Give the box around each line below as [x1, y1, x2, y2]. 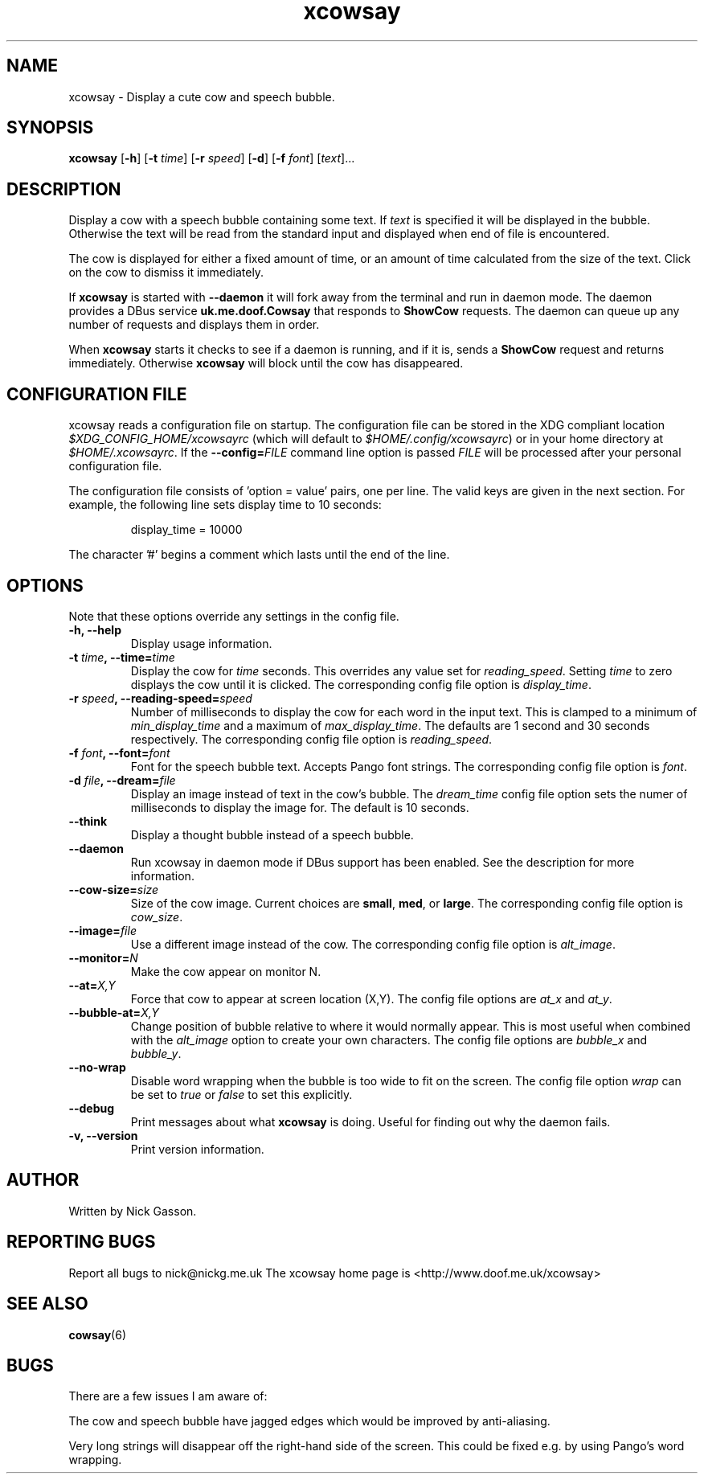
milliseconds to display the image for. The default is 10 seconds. [130, 800, 469, 814]
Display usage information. [130, 636, 272, 650]
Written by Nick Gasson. [68, 1203, 197, 1218]
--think [68, 814, 107, 828]
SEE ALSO [6, 1293, 88, 1314]
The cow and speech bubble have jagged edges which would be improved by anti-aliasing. [68, 1414, 551, 1429]
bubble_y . [130, 1046, 182, 1060]
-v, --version [68, 1128, 138, 1142]
